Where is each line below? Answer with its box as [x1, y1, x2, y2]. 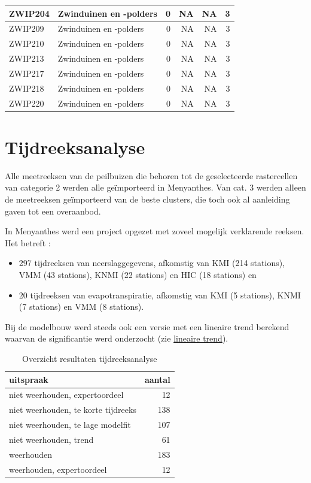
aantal [144, 373, 170, 385]
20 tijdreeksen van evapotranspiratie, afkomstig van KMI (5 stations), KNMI [19, 288, 301, 301]
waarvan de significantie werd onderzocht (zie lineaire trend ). [5, 332, 228, 345]
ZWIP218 [9, 81, 44, 94]
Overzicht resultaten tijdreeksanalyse [22, 352, 157, 364]
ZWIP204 [9, 7, 50, 19]
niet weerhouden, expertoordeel [9, 388, 124, 401]
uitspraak [9, 373, 48, 385]
